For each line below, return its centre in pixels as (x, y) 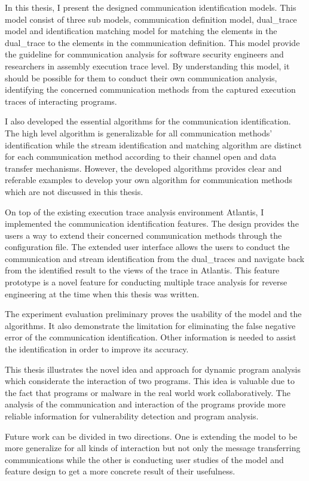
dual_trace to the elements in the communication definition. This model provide (152, 42)
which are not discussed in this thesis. (74, 191)
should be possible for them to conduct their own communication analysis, (141, 77)
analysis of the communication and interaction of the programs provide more (145, 404)
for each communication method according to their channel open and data (141, 156)
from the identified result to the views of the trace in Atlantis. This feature (142, 270)
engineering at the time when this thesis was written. (102, 293)
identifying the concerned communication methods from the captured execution (150, 89)
